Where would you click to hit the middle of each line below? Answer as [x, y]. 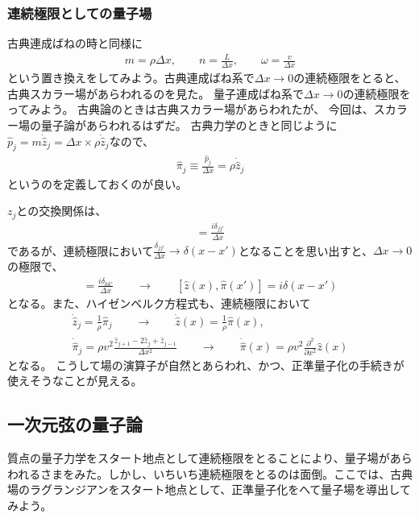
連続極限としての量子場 [80, 12]
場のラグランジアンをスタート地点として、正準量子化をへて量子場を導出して [209, 489]
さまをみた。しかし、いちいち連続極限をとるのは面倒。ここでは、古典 [227, 473]
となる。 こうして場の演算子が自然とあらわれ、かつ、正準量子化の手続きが [206, 365]
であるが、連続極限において [81, 250]
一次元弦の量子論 [75, 424]
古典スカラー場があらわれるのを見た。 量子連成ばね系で [156, 93]
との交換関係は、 [62, 211]
